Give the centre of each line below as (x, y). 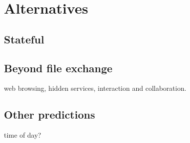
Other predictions (50, 114)
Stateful (24, 39)
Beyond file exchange (58, 68)
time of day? (23, 135)
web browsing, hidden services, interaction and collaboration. (95, 88)
